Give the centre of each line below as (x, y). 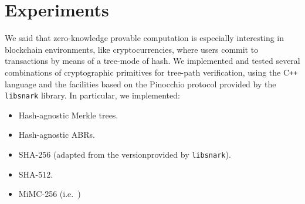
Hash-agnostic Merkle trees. (68, 115)
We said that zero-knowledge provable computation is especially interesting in (145, 38)
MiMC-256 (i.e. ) (50, 194)
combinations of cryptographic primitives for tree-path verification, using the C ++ (151, 72)
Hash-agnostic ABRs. (57, 135)
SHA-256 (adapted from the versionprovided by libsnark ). (125, 154)
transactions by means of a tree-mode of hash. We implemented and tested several (152, 61)
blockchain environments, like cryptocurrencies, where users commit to (132, 49)
